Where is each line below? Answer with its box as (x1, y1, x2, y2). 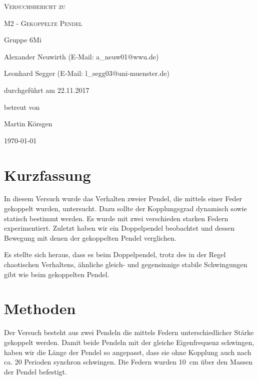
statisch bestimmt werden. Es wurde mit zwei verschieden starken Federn (4, 213, 228, 223)
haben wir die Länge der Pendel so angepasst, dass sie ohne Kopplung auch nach (4, 347, 251, 357)
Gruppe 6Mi (4, 34, 41, 45)
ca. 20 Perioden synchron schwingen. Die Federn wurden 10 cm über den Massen (4, 357, 252, 367)
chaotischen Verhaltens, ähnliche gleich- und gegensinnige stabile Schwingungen (4, 259, 247, 270)
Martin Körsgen (4, 118, 52, 129)
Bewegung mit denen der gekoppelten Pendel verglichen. (4, 232, 176, 243)
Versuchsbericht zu (4, 1, 66, 11)
